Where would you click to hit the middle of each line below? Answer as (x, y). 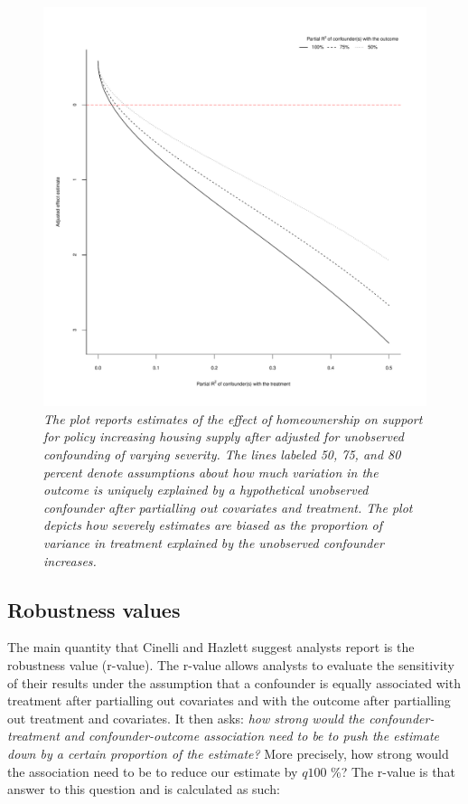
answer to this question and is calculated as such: (144, 789)
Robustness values (94, 609)
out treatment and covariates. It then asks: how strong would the (186, 718)
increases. (70, 560)
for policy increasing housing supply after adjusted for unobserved (224, 436)
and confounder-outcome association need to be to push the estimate (252, 736)
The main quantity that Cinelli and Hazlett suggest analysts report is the (211, 647)
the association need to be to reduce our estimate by (153, 771)
